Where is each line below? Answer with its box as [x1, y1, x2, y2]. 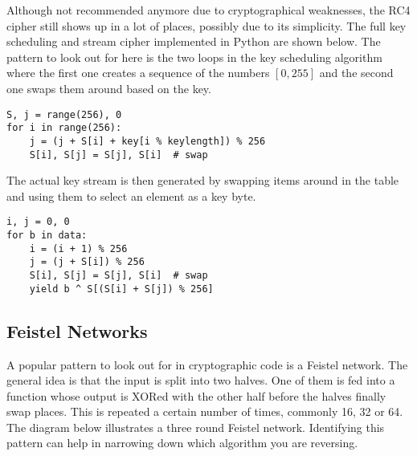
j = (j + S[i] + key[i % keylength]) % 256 [29, 135, 266, 147]
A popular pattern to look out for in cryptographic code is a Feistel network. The [6, 356, 408, 373]
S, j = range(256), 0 [6, 108, 122, 120]
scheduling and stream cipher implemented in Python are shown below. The [6, 33, 381, 50]
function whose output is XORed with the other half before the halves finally [6, 387, 386, 404]
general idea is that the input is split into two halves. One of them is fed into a [6, 372, 395, 389]
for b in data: [6, 230, 88, 242]
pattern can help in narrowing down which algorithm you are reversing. [6, 434, 358, 451]
